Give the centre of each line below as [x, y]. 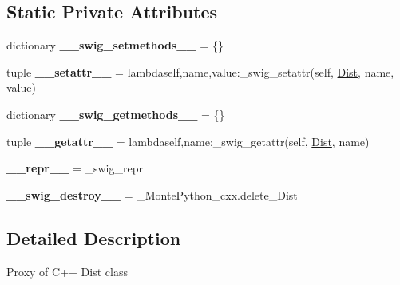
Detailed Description [94, 238]
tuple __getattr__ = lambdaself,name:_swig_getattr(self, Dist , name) [188, 141]
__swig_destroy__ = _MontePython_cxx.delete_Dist [152, 194]
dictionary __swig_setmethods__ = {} [115, 45]
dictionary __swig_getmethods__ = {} [116, 114]
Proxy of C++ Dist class [67, 271]
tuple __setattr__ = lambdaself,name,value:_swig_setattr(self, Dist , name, [200, 71]
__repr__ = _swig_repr [75, 168]
